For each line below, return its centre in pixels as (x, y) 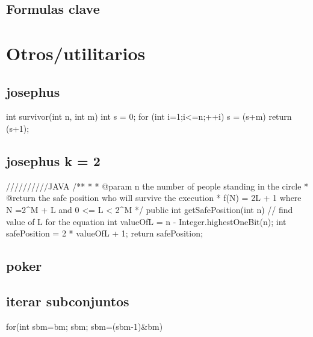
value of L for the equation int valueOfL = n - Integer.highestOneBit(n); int (146, 221)
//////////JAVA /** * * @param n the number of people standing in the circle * (157, 186)
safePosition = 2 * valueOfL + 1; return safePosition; (104, 233)
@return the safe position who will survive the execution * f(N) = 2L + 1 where (154, 198)
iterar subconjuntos (68, 301)
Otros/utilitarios (76, 53)
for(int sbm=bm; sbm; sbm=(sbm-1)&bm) (85, 326)
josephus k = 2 (53, 160)
